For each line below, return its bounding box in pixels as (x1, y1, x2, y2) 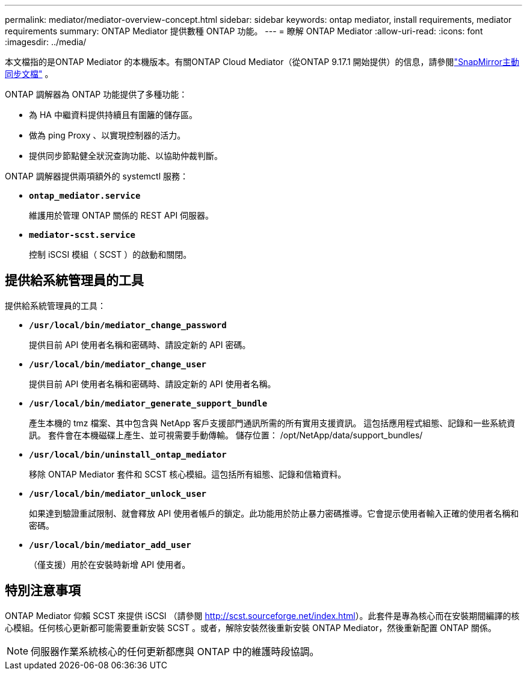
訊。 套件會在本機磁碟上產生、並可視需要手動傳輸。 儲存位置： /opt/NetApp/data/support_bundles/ (29, 429, 423, 440)
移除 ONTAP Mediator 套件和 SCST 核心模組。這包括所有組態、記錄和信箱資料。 (29, 468, 347, 479)
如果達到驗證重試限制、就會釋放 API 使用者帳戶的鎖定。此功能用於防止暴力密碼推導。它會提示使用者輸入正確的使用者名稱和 (29, 508, 519, 518)
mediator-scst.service (29, 230, 136, 240)
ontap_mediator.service (29, 191, 141, 201)
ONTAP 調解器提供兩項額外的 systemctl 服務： (5, 171, 188, 181)
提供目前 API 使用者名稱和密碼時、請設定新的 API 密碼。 (29, 339, 251, 350)
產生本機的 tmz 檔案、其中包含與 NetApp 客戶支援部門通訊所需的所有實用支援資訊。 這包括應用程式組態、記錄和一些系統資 (29, 417, 516, 428)
